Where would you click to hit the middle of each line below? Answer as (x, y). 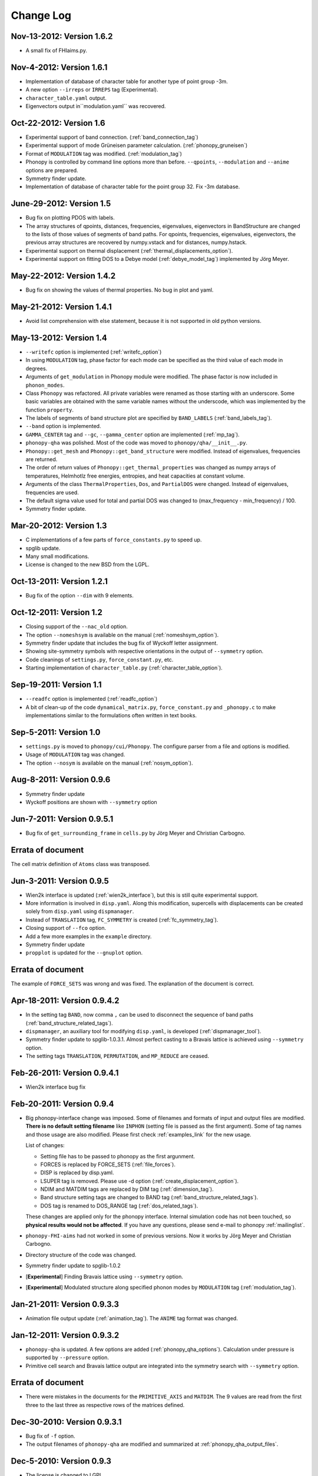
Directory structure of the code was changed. (81, 1255)
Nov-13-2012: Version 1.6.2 (62, 36)
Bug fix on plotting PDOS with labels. (70, 218)
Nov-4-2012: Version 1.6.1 (59, 67)
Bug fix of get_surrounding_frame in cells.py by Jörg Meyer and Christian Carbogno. (135, 833)
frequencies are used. (52, 492)
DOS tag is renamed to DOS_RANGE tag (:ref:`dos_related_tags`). (119, 1206)
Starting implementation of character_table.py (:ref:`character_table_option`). (124, 668)
